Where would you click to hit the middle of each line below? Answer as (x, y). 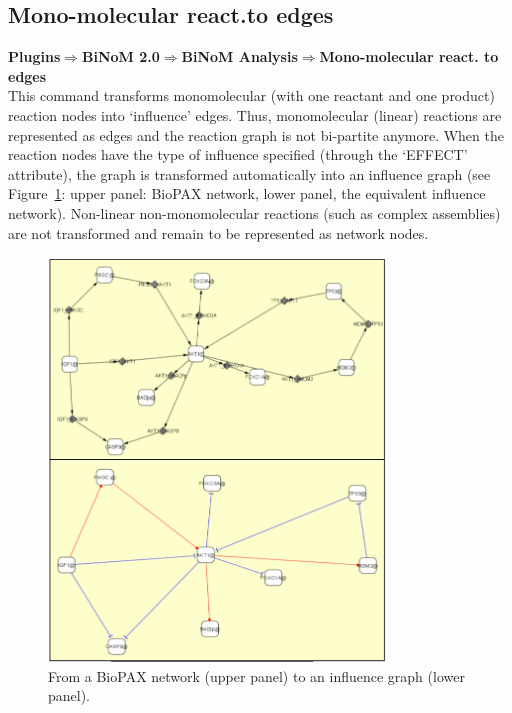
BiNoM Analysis (239, 56)
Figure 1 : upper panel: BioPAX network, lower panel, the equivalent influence (247, 193)
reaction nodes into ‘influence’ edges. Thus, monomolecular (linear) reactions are (255, 114)
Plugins (34, 56)
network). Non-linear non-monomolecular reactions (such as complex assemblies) (254, 212)
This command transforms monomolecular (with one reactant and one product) (251, 95)
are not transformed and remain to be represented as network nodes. (218, 232)
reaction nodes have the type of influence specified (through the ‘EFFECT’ (238, 154)
